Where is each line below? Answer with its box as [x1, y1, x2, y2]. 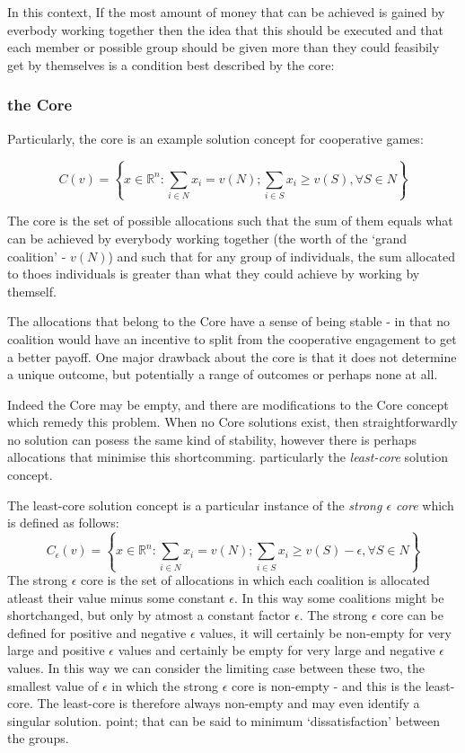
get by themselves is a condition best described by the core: [7, 55, 335, 74]
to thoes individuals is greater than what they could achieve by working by [7, 264, 420, 283]
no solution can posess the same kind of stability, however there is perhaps [7, 430, 417, 448]
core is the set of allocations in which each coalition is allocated [81, 571, 430, 589]
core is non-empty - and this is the [232, 676, 422, 695]
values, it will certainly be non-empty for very [199, 623, 452, 642]
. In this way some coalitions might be [233, 588, 444, 607]
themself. [7, 281, 57, 300]
